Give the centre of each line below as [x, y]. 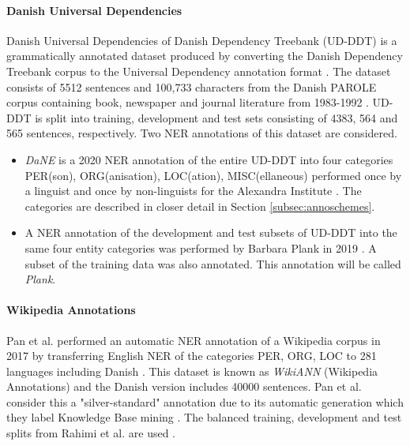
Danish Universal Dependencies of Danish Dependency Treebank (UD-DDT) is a [202, 40]
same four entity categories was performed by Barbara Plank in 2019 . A [201, 247]
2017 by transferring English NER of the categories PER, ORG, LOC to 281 [192, 356]
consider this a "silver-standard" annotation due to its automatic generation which [205, 401]
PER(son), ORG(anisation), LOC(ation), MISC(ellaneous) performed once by [213, 175]
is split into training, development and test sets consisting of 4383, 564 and [216, 117]
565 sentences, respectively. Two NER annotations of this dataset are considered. [202, 133]
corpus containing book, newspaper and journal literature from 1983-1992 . [188, 102]
